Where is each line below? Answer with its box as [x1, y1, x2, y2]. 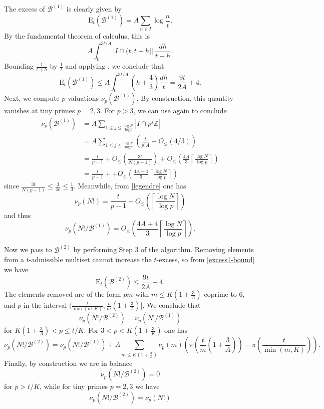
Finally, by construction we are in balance [4, 357, 133, 368]
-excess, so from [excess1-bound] [156, 254, 255, 265]
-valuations [65, 93, 99, 103]
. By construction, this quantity [136, 93, 233, 103]
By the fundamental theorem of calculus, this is [4, 31, 150, 41]
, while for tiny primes [40, 381, 108, 391]
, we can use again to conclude [133, 105, 227, 116]
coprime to [204, 289, 237, 299]
